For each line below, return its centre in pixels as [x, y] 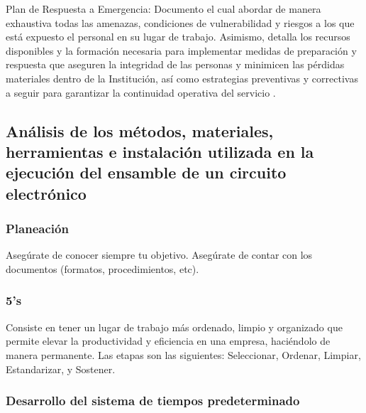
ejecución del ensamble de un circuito [146, 172]
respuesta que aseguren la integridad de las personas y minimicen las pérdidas [175, 64]
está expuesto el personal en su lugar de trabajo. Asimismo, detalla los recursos [178, 37]
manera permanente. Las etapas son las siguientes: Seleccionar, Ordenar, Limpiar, [183, 354]
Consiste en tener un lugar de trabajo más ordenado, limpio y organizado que [174, 327]
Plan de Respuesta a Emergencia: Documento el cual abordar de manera [163, 9]
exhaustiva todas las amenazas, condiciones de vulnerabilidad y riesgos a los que [180, 22]
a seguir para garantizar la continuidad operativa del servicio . [141, 92]
